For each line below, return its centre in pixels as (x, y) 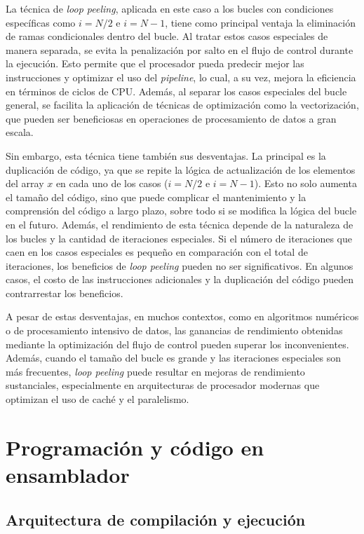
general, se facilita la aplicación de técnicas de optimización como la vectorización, (182, 105)
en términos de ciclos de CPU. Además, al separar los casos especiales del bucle (176, 91)
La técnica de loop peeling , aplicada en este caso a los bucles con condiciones (170, 8)
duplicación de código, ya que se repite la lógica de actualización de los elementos (181, 169)
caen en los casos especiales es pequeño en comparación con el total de (157, 252)
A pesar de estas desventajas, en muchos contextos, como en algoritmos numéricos (182, 316)
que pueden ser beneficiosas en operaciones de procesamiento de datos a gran (171, 118)
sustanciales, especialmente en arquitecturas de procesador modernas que (163, 385)
